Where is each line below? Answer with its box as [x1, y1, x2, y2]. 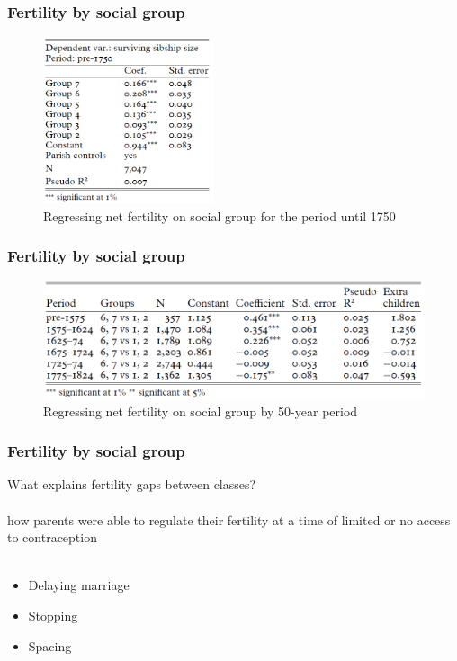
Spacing [28, 636, 72, 655]
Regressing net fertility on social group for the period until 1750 [43, 206, 396, 225]
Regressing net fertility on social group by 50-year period [43, 401, 358, 420]
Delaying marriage [28, 576, 130, 594]
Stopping [28, 605, 78, 624]
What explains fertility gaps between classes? [7, 475, 256, 494]
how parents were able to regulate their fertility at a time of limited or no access [7, 510, 451, 529]
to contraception [7, 528, 97, 547]
